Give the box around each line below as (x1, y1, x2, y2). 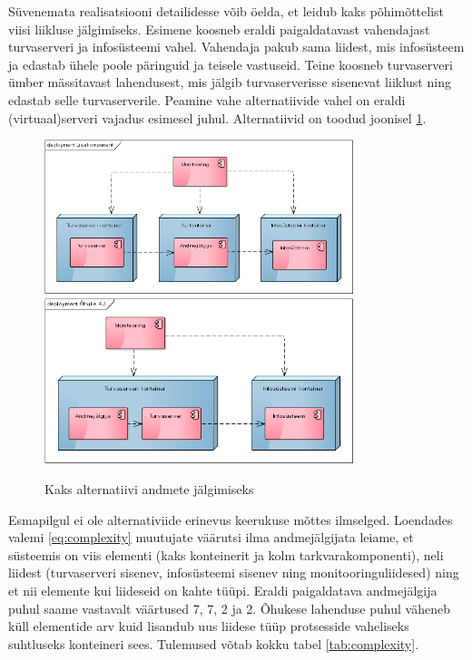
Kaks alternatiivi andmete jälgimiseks (44, 479, 254, 498)
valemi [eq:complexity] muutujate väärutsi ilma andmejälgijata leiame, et (8, 528, 414, 547)
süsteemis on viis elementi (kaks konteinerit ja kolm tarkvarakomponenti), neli (8, 545, 444, 564)
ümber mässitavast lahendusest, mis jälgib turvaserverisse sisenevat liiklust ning (8, 73, 451, 92)
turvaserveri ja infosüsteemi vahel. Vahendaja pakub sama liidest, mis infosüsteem (8, 37, 465, 56)
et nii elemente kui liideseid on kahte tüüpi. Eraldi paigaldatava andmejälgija (8, 580, 438, 599)
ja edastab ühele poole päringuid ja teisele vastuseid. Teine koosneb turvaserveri (8, 54, 453, 73)
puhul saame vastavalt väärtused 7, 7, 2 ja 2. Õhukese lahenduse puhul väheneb (8, 598, 450, 617)
